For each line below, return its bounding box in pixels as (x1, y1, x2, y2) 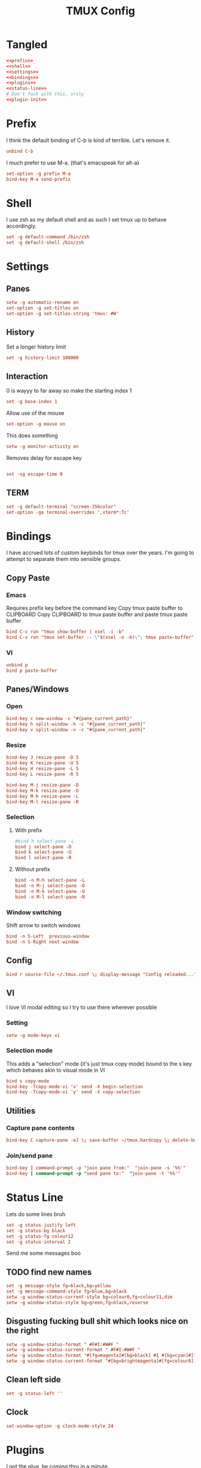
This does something (6, 432, 58, 439)
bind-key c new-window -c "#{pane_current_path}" (6, 715, 133, 722)
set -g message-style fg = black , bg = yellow (6, 1283, 111, 1289)
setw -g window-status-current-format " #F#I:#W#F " (6, 1347, 141, 1353)
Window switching (6, 908, 62, 917)
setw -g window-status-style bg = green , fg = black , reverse (6, 1299, 148, 1306)
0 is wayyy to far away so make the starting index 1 (6, 387, 132, 395)
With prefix (14, 826, 42, 833)
